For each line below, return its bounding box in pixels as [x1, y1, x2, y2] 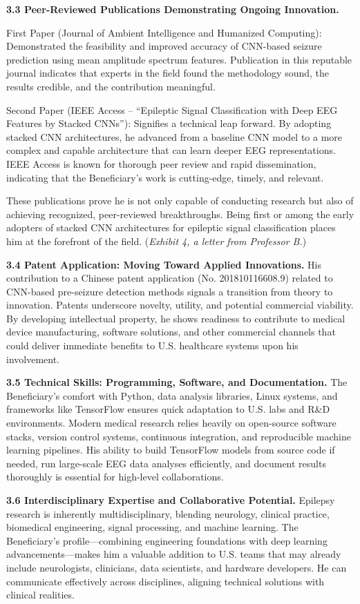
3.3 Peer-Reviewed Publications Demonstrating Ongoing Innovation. [6, 2, 339, 16]
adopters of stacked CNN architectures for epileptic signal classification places [6, 220, 336, 235]
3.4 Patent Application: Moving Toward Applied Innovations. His [6, 257, 322, 271]
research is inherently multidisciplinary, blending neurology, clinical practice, [6, 506, 330, 520]
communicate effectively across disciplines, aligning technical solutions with [6, 574, 325, 588]
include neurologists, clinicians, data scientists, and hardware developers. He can [6, 560, 347, 574]
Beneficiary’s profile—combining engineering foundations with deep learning [6, 533, 328, 547]
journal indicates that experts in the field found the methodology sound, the [6, 66, 330, 80]
